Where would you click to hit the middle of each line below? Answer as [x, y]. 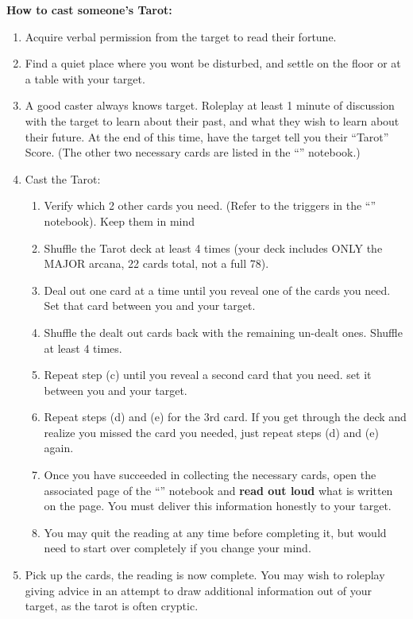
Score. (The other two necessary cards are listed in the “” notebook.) [193, 152]
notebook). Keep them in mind [119, 221]
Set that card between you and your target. [150, 306]
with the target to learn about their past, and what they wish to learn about [212, 120]
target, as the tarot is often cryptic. [112, 606]
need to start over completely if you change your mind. [178, 548]
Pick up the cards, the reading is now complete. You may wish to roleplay [205, 575]
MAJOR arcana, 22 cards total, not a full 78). [156, 263]
